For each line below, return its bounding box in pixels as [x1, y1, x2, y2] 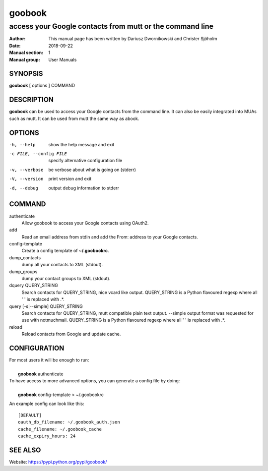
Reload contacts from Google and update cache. [21, 331, 121, 337]
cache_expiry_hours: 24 [18, 433, 76, 439]
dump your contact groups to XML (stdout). [21, 276, 111, 282]
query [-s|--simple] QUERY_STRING [9, 303, 83, 309]
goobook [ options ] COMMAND [9, 82, 75, 89]
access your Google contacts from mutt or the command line [9, 22, 213, 31]
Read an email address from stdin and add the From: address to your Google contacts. [21, 234, 198, 240]
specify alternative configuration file [48, 158, 123, 164]
